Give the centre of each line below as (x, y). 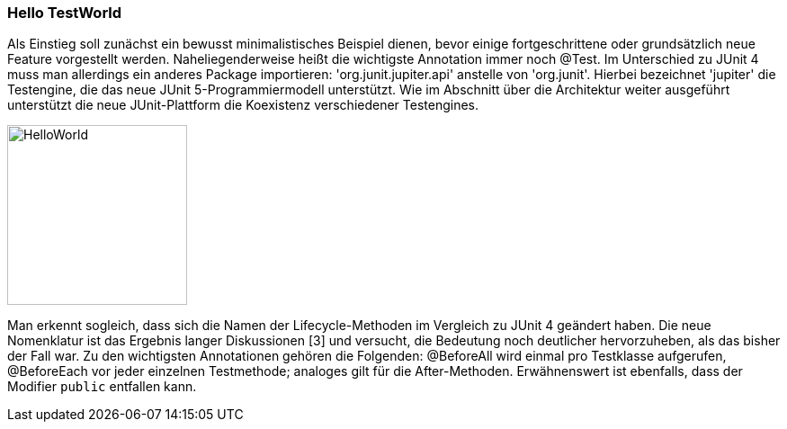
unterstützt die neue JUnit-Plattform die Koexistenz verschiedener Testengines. (243, 105)
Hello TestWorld (65, 13)
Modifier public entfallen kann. (102, 387)
